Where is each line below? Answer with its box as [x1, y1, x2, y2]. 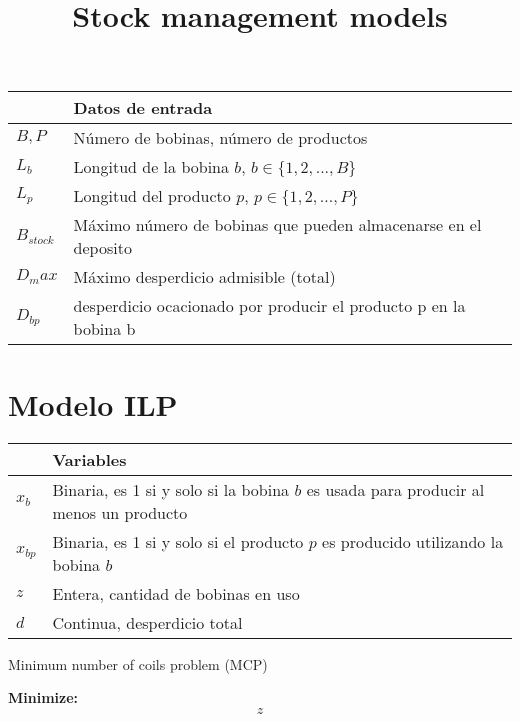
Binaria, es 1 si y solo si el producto [52, 529, 304, 553]
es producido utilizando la [322, 529, 504, 553]
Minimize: [8, 687, 79, 708]
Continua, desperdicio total [52, 610, 243, 634]
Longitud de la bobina [73, 155, 229, 179]
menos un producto [52, 500, 188, 524]
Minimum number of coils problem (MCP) [8, 653, 268, 674]
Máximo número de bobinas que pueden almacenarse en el [73, 213, 482, 237]
